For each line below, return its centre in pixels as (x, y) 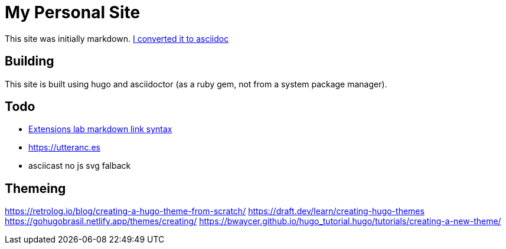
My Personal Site (73, 12)
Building (30, 61)
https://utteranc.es (64, 148)
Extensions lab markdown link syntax (100, 129)
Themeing (35, 188)
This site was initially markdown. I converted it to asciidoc (117, 38)
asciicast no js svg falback (80, 166)
